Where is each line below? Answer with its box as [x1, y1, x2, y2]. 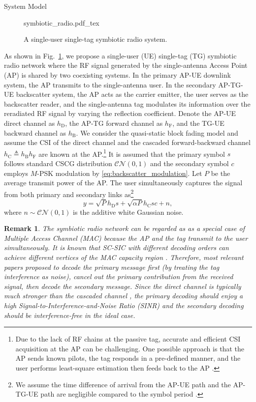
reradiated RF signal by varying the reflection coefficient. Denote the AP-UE [4, 108, 236, 118]
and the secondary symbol [150, 158, 229, 168]
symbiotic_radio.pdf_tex [24, 17, 99, 28]
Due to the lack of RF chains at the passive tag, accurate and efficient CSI [15, 334, 241, 344]
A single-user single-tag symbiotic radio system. [24, 34, 167, 44]
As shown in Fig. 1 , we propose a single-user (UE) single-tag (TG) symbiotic [4, 50, 237, 60]
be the [211, 168, 230, 178]
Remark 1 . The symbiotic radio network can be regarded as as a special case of [4, 223, 245, 233]
